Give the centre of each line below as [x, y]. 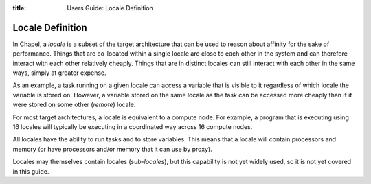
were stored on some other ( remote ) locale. [74, 105]
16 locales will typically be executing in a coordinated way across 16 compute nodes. [133, 127]
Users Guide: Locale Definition [110, 8]
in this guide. [31, 171]
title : [20, 8]
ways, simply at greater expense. [59, 73]
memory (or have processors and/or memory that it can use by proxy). [112, 149]
